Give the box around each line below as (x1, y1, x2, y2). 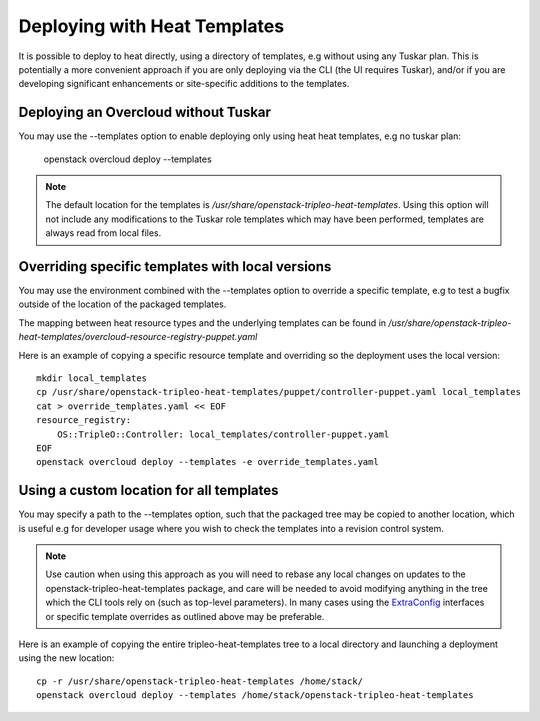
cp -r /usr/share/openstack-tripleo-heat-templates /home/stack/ (36, 675, 364, 687)
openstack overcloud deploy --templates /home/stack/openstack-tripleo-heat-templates (36, 690, 474, 701)
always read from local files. (45, 227, 162, 239)
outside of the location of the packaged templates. (18, 298, 227, 310)
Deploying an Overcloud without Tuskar (18, 104, 272, 121)
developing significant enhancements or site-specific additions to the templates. (18, 78, 350, 90)
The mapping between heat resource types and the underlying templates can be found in (18, 316, 387, 329)
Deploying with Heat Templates (18, 15, 285, 37)
